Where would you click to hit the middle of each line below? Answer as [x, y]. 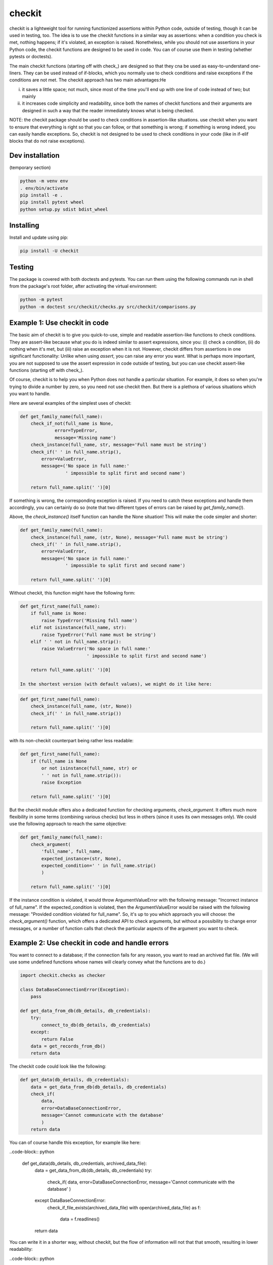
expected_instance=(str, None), [81, 858]
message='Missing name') [85, 437]
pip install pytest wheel [52, 202]
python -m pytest [41, 300]
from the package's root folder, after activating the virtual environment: [83, 286]
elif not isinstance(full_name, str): [79, 628]
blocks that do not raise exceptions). [47, 141]
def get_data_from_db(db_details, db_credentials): [85, 1010]
